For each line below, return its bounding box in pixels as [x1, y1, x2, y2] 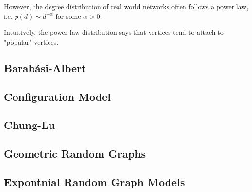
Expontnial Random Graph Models [4, 174, 185, 189]
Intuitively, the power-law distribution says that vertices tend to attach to [4, 27, 224, 37]
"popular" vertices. [4, 36, 59, 47]
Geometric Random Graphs [4, 146, 146, 161]
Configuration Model [4, 89, 111, 104]
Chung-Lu [4, 117, 55, 132]
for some [55, 11, 81, 21]
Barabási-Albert [4, 60, 86, 75]
